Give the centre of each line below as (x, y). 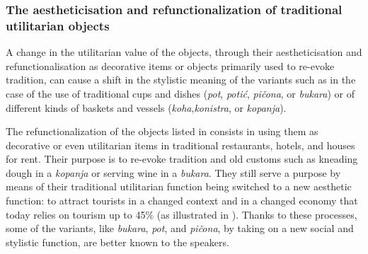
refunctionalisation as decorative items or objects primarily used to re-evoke (170, 65)
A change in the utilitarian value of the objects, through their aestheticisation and (184, 52)
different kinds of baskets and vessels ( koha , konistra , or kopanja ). (146, 107)
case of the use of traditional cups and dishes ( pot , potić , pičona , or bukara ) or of (180, 93)
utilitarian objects (58, 25)
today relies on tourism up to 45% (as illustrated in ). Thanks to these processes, (182, 214)
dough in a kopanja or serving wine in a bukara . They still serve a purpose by (173, 172)
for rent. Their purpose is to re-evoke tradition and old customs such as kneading (182, 159)
